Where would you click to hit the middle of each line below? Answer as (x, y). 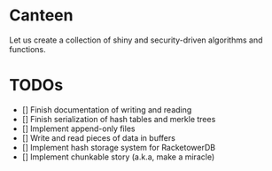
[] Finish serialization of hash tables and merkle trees (119, 119)
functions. (27, 49)
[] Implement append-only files (78, 128)
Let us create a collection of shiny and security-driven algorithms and (136, 40)
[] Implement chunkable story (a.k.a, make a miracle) (118, 157)
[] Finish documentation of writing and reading (107, 109)
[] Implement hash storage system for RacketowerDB (118, 147)
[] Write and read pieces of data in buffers (98, 137)
